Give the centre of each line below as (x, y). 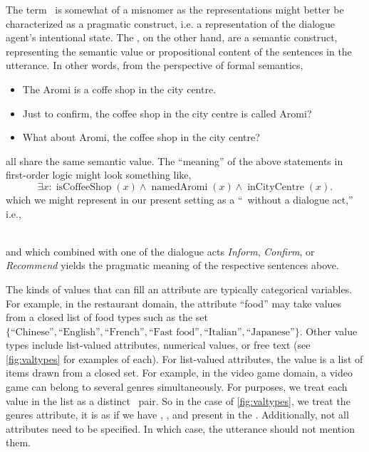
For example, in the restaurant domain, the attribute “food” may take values (174, 303)
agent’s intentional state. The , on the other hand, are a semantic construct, (172, 37)
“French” (124, 332)
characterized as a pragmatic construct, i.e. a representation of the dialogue (171, 23)
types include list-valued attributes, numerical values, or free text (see (158, 345)
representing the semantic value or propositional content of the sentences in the (179, 51)
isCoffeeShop (84, 187)
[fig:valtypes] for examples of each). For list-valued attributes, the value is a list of (184, 358)
